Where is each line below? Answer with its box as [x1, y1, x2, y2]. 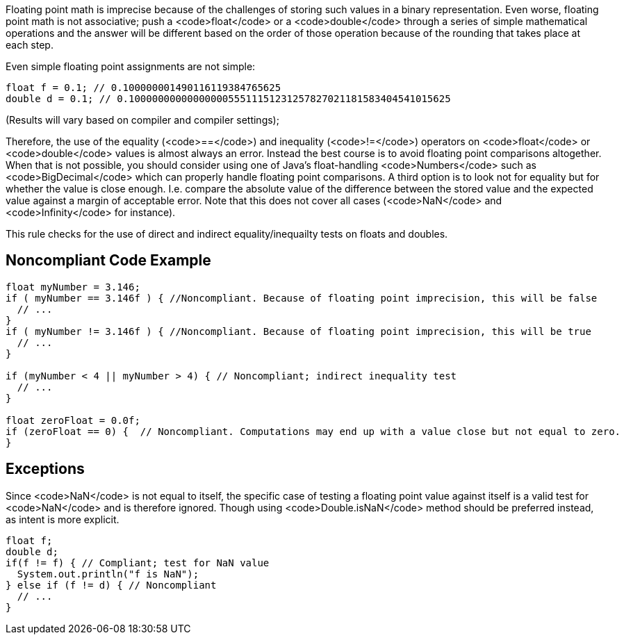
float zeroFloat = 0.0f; [6, 414, 140, 426]
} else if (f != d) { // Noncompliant [6, 579, 217, 591]
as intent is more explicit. [6, 513, 120, 525]
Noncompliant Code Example [6, 252, 211, 270]
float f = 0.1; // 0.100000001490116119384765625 [6, 82, 281, 93]
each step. [6, 39, 54, 51]
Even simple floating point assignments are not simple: [6, 60, 256, 72]
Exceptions [6, 460, 85, 478]
